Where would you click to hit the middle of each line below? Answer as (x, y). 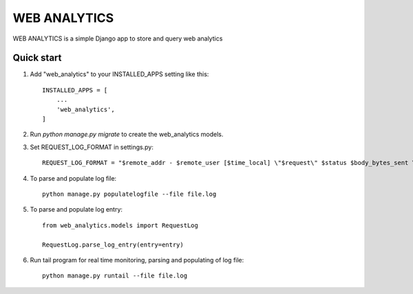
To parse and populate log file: (73, 178)
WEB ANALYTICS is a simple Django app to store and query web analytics (118, 38)
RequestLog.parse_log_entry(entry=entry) (113, 245)
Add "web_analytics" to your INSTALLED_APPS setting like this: (119, 74)
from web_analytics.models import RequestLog (120, 225)
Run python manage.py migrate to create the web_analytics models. (127, 135)
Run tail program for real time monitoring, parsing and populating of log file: (137, 260)
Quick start (37, 58)
